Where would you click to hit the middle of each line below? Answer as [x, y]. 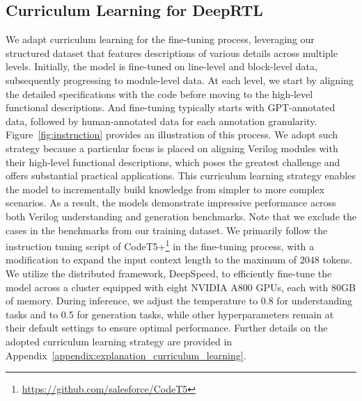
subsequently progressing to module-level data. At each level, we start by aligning [180, 80]
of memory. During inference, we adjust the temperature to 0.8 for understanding [179, 301]
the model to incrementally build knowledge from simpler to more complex [165, 189]
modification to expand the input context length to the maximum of [151, 260]
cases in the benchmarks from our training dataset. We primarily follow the [167, 230]
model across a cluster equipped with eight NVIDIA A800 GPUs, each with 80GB [181, 287]
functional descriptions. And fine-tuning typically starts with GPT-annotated [171, 107]
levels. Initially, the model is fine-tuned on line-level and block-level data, [162, 66]
